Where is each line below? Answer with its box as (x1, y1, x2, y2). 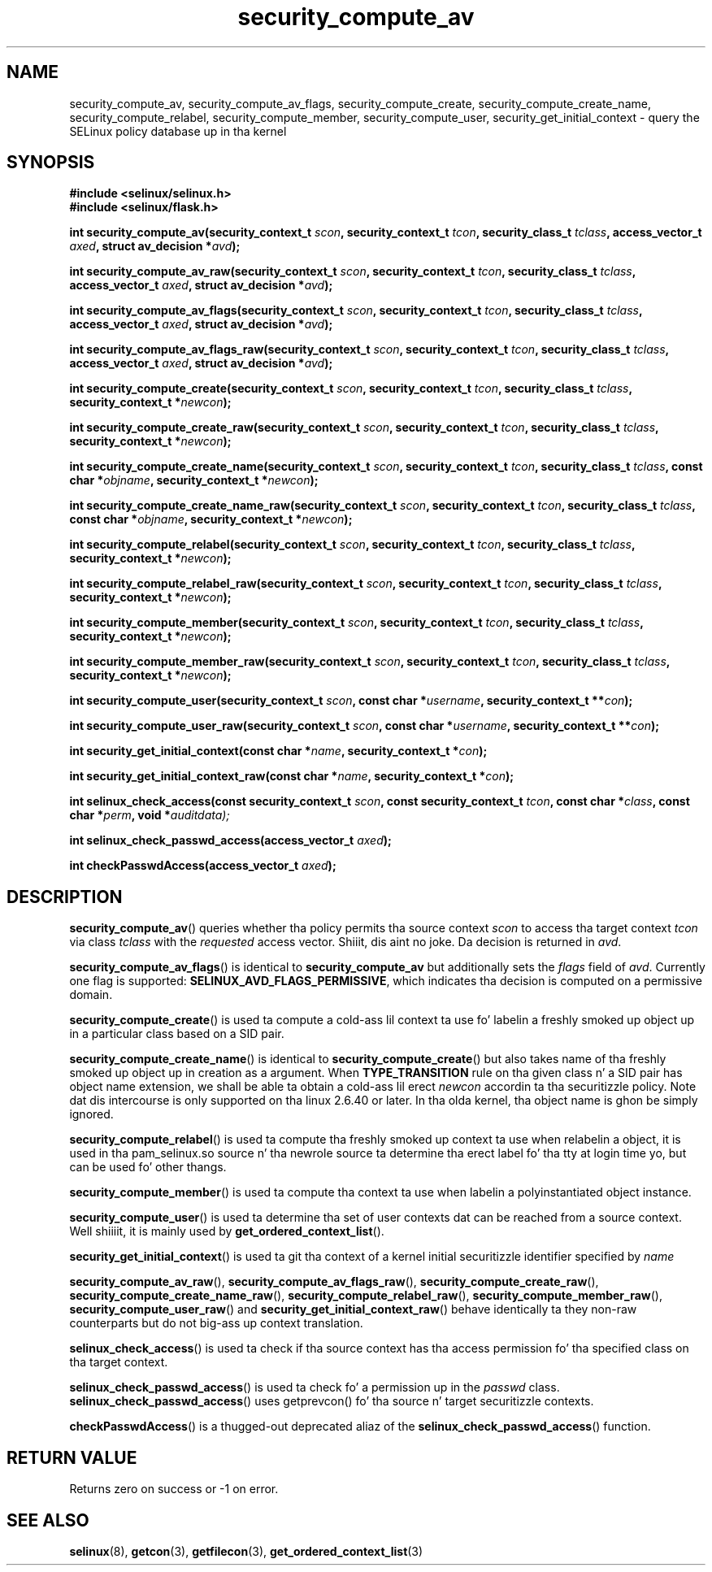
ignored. (69, 1107, 114, 1122)
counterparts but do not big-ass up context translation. (69, 1316, 363, 1331)
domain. (69, 988, 113, 1002)
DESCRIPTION (7, 886, 123, 907)
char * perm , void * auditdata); (69, 808, 230, 823)
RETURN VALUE (7, 1447, 137, 1468)
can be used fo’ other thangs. (69, 1160, 227, 1175)
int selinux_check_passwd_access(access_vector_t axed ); (69, 833, 392, 848)
